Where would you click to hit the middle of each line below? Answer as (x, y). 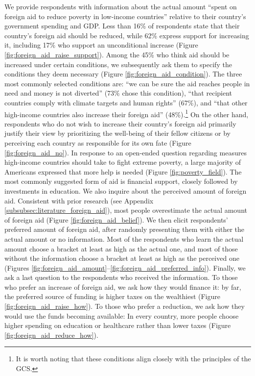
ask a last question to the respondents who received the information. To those (121, 277)
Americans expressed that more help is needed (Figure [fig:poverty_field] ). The (123, 171)
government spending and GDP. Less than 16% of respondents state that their (122, 26)
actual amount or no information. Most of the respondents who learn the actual (124, 238)
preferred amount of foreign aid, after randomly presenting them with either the (125, 229)
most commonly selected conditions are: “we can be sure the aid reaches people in (127, 83)
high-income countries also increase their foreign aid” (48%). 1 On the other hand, (127, 113)
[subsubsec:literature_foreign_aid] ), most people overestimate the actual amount (126, 210)
